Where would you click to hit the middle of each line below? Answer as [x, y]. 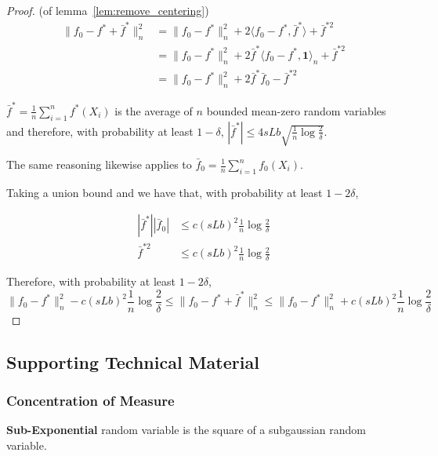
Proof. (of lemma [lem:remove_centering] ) [108, 10]
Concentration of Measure [90, 400]
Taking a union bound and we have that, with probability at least [165, 192]
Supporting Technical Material [133, 361]
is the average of [154, 110]
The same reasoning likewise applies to [99, 164]
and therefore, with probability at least [100, 131]
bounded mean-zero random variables [296, 110]
